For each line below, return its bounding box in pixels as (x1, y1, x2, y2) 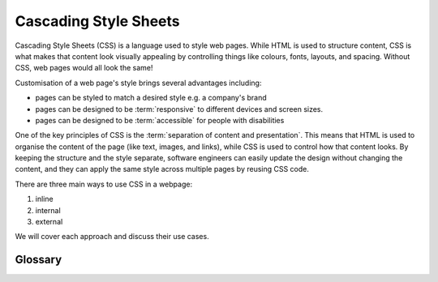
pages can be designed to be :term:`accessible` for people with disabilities (35, 115, 285, 125)
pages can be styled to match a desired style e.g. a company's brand (35, 93, 267, 103)
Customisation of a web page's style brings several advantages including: (15, 78, 262, 88)
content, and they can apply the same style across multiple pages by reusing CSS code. (15, 164, 310, 174)
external (35, 217, 63, 227)
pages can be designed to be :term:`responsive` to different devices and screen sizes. (35, 104, 324, 113)
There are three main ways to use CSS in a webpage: (15, 179, 193, 189)
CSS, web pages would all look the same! (15, 63, 153, 73)
